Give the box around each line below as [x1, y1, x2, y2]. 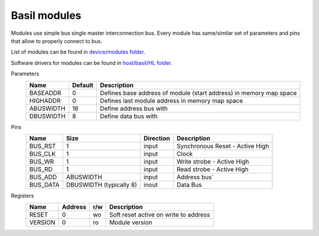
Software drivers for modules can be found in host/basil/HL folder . [11, 59, 172, 66]
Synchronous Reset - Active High [176, 142, 269, 150]
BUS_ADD [29, 173, 57, 181]
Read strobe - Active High [176, 165, 249, 173]
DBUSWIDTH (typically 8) [66, 181, 137, 189]
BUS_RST [29, 142, 56, 150]
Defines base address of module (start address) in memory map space [100, 88, 297, 97]
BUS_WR [29, 157, 54, 165]
